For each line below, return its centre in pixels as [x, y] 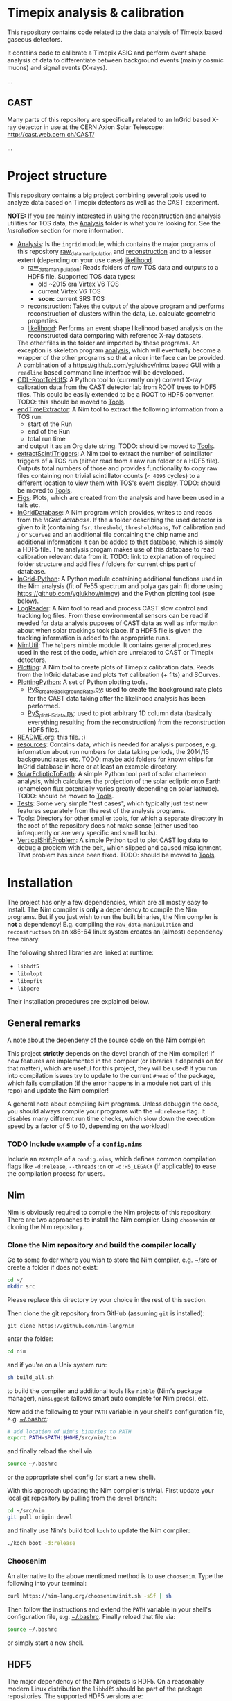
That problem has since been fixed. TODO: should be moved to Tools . [117, 855]
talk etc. [28, 505]
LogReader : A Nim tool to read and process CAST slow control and [112, 608]
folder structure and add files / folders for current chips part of [106, 564]
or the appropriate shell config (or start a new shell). [81, 1477]
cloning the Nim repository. [46, 1226]
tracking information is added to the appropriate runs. [93, 638]
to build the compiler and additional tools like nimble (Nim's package [105, 1391]
